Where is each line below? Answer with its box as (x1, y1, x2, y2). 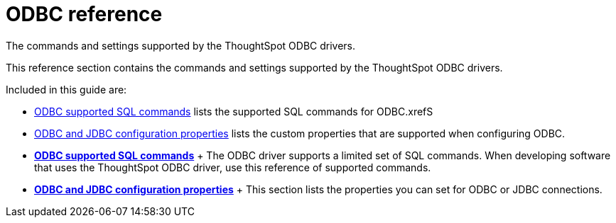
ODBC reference (6, 2, 163, 26)
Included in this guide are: (6, 83, 127, 96)
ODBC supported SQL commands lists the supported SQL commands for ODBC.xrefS (34, 105, 433, 118)
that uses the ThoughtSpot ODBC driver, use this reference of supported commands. (34, 161, 431, 173)
